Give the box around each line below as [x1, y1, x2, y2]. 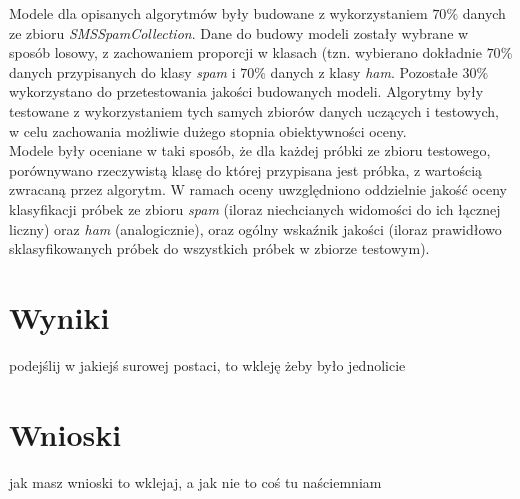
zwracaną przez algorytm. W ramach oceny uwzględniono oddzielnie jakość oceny [9, 179, 507, 200]
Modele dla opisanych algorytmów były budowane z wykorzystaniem [9, 3, 428, 23]
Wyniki [9, 296, 110, 337]
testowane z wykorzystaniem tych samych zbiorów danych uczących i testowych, [9, 100, 499, 121]
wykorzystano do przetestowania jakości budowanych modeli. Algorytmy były [9, 81, 484, 102]
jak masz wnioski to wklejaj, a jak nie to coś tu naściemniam [9, 471, 382, 492]
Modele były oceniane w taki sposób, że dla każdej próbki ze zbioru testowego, [9, 140, 491, 161]
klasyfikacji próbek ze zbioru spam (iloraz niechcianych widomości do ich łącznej [9, 198, 501, 219]
